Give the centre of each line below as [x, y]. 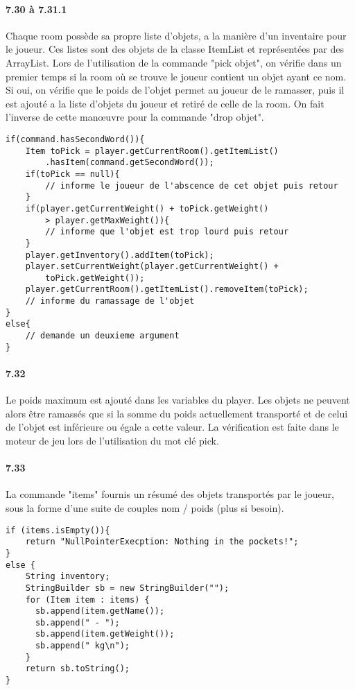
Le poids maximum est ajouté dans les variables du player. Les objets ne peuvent [178, 400]
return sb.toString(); [77, 669]
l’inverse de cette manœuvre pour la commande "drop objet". [135, 117]
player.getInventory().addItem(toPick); [120, 255]
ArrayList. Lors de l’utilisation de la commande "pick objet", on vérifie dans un [174, 62]
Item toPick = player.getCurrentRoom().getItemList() [152, 151]
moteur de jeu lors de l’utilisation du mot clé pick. [112, 440]
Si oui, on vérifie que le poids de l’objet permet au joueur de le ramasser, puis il [175, 90]
